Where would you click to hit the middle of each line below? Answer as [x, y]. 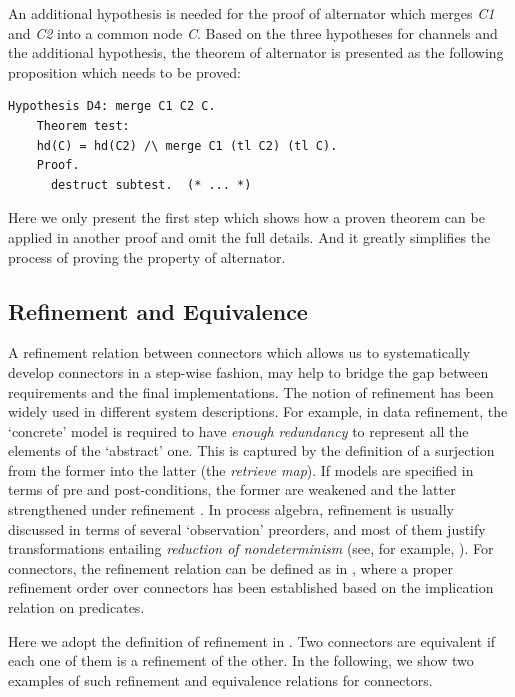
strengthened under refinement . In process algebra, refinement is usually [231, 509]
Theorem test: [83, 125]
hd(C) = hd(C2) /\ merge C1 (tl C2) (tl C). [187, 145]
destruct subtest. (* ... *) [151, 184]
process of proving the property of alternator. [147, 256]
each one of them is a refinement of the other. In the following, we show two [241, 660]
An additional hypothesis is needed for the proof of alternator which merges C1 [251, 13]
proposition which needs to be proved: [124, 71]
